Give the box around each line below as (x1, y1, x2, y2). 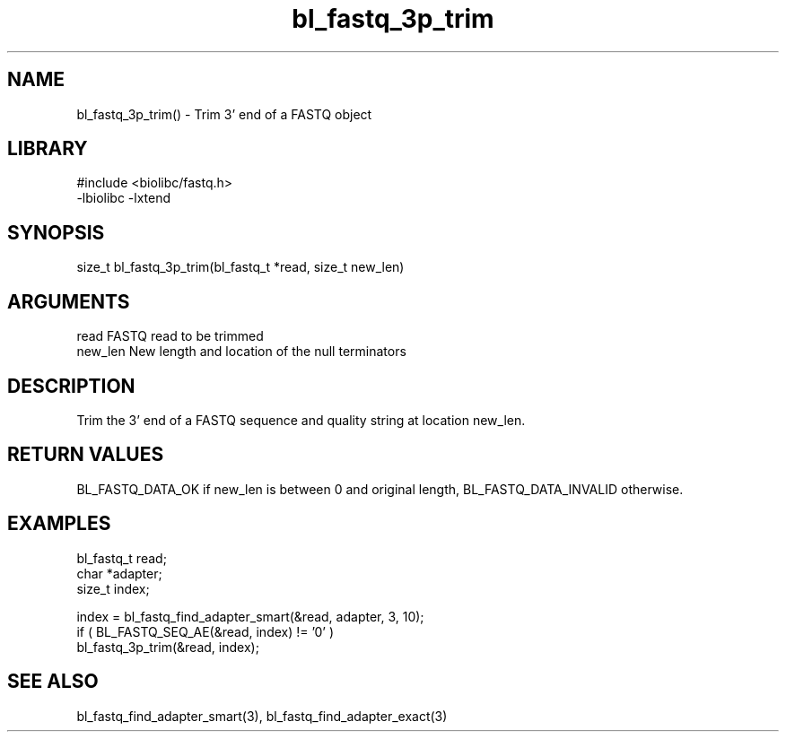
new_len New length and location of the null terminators (76, 343, 406, 360)
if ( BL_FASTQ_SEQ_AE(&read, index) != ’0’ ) (76, 623, 335, 639)
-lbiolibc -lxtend (76, 190, 171, 206)
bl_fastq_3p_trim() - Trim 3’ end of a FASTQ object (76, 106, 372, 122)
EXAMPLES (7, 512, 111, 535)
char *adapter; (76, 565, 162, 581)
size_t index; (76, 580, 150, 596)
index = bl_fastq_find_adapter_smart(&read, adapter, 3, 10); (76, 608, 424, 624)
